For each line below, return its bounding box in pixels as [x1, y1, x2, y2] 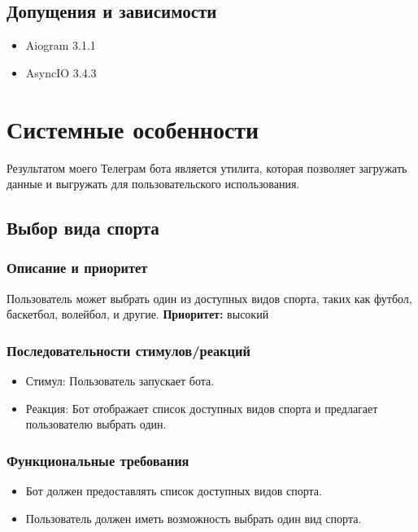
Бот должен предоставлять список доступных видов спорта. [25, 482, 322, 499]
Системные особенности [7, 112, 259, 145]
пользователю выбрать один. [25, 415, 167, 433]
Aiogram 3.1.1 [25, 37, 96, 54]
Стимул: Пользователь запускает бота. [25, 372, 215, 389]
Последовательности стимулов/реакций [7, 340, 250, 360]
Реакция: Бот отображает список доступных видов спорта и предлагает [25, 399, 378, 416]
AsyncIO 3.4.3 [25, 64, 97, 81]
